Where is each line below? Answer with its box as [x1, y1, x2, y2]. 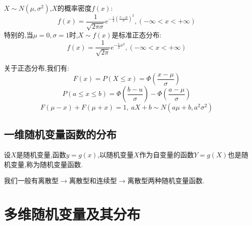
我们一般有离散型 [4, 175, 58, 186]
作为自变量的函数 [139, 150, 194, 160]
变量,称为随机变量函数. [10, 159, 83, 169]
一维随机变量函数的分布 [4, 127, 116, 142]
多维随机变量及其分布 [4, 204, 141, 224]
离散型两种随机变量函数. [127, 175, 205, 186]
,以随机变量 [97, 150, 134, 160]
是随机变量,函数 [16, 150, 66, 160]
